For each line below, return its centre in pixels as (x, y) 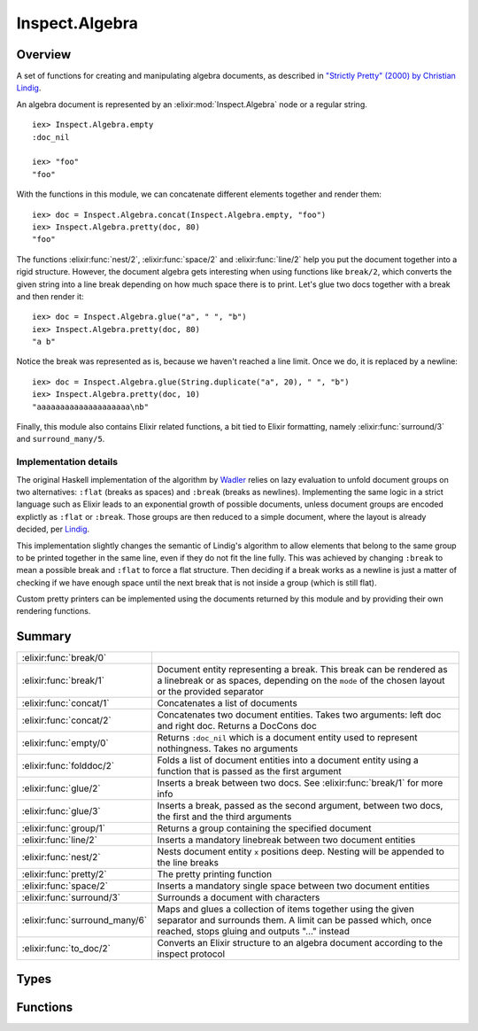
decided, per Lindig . (53, 529)
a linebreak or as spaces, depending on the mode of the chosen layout (301, 680)
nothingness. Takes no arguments (227, 748)
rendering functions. (54, 611)
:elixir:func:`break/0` (64, 658)
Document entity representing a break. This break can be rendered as (303, 670)
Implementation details (67, 462)
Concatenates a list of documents (227, 703)
